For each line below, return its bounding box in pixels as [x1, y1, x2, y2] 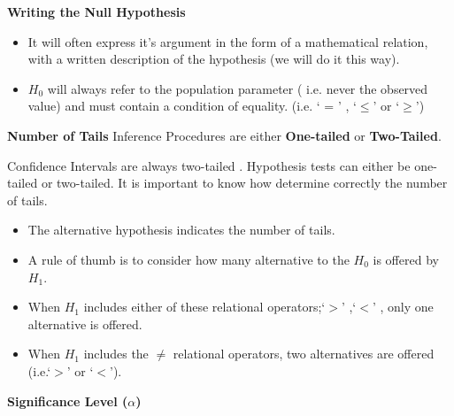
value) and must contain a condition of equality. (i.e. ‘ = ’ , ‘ [27, 96, 357, 115]
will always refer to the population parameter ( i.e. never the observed [47, 79, 428, 97]
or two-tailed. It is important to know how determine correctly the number [41, 173, 448, 192]
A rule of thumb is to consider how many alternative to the [27, 250, 350, 268]
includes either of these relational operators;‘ [83, 297, 326, 316]
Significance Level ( [7, 391, 128, 410]
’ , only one [372, 297, 434, 316]
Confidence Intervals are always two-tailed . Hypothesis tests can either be [7, 156, 411, 174]
